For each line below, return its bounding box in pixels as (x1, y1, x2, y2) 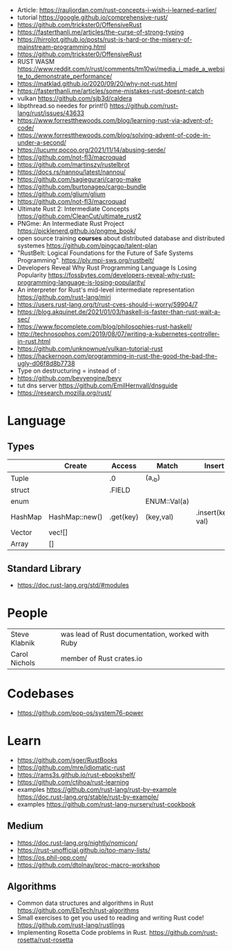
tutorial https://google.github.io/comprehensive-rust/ (17, 13, 168, 21)
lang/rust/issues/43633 (17, 109, 85, 117)
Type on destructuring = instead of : (17, 367, 120, 375)
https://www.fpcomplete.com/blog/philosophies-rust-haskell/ (17, 322, 193, 331)
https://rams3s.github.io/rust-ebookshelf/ (17, 771, 136, 779)
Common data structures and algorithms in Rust (17, 899, 154, 907)
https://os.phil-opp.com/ (17, 853, 88, 861)
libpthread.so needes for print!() (17, 102, 108, 109)
